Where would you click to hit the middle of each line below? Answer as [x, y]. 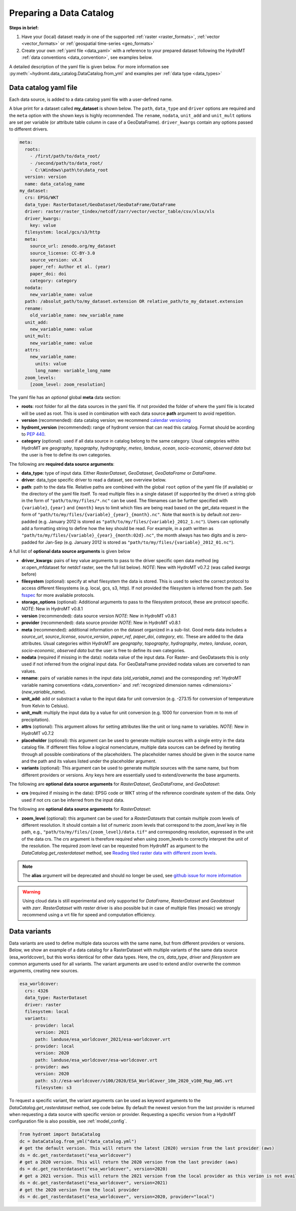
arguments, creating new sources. [44, 971]
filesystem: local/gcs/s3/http [63, 232]
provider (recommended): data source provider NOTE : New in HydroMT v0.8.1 [101, 623]
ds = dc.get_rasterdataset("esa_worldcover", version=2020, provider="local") [117, 1196]
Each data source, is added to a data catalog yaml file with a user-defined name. [91, 99]
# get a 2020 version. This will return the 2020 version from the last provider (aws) [129, 1162]
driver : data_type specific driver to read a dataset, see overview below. [94, 480]
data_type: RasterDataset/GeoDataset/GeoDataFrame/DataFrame [100, 204]
